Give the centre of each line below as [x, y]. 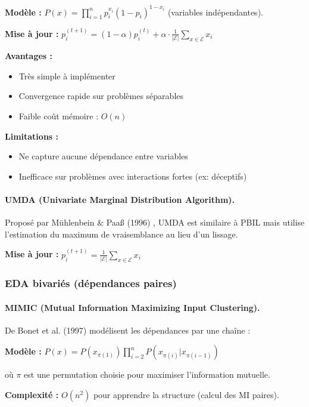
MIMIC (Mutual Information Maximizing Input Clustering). [132, 307]
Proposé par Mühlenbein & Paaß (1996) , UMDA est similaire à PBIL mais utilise [155, 222]
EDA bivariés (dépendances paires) [91, 283]
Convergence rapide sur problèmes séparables [101, 96]
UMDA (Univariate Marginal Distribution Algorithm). [120, 199]
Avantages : [29, 56]
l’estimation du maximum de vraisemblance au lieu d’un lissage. [121, 234]
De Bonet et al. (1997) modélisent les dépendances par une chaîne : [128, 330]
